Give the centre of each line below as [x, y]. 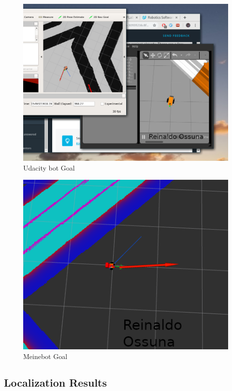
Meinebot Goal [45, 356]
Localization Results [56, 382]
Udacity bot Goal [49, 167]
